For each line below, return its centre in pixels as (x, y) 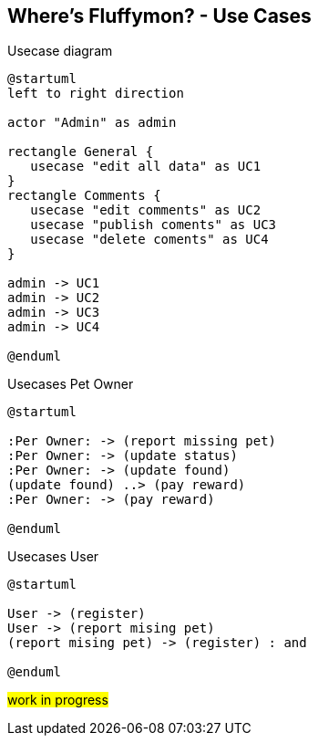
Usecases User (53, 557)
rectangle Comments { (84, 196)
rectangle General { (81, 152)
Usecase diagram (60, 51)
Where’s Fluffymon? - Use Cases (159, 16)
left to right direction (96, 94)
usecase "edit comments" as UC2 (146, 210)
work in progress (58, 700)
